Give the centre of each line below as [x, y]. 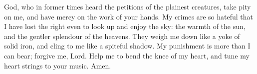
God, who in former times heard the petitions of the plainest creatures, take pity [128, 6]
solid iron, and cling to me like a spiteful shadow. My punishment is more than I [127, 46]
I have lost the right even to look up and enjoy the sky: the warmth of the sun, [125, 26]
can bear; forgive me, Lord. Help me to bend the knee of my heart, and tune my [127, 55]
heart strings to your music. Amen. [58, 65]
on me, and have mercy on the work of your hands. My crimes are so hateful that [128, 16]
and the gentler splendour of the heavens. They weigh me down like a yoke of [122, 36]
